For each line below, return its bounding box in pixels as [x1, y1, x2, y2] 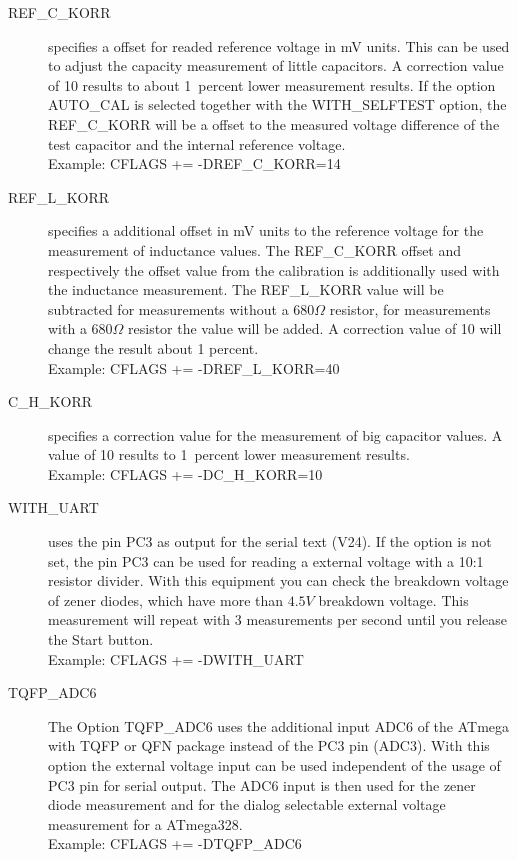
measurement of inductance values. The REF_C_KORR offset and [48, 239, 462, 260]
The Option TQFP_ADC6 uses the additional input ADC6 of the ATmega [48, 715, 510, 736]
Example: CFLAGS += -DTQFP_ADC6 [48, 833, 302, 854]
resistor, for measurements [329, 298, 491, 319]
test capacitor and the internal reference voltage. [48, 133, 346, 154]
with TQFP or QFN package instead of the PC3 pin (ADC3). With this [48, 735, 490, 756]
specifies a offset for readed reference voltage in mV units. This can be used [48, 35, 510, 56]
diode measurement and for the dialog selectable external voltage [48, 794, 446, 815]
